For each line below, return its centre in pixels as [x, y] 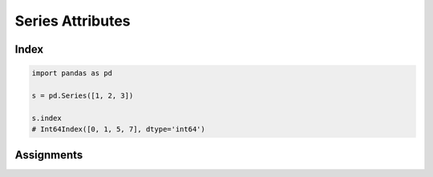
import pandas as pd [72, 73]
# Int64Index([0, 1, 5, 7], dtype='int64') [119, 129]
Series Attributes [73, 21]
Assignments [49, 155]
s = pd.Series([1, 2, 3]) [83, 95]
